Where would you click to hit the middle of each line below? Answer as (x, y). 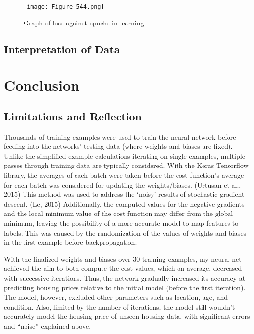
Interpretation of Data (62, 49)
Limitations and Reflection (73, 116)
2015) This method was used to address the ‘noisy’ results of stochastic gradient (124, 194)
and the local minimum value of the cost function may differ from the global (119, 213)
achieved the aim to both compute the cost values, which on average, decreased (123, 268)
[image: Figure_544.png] (64, 7)
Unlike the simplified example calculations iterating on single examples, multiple (125, 155)
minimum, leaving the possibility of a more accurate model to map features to (121, 223)
